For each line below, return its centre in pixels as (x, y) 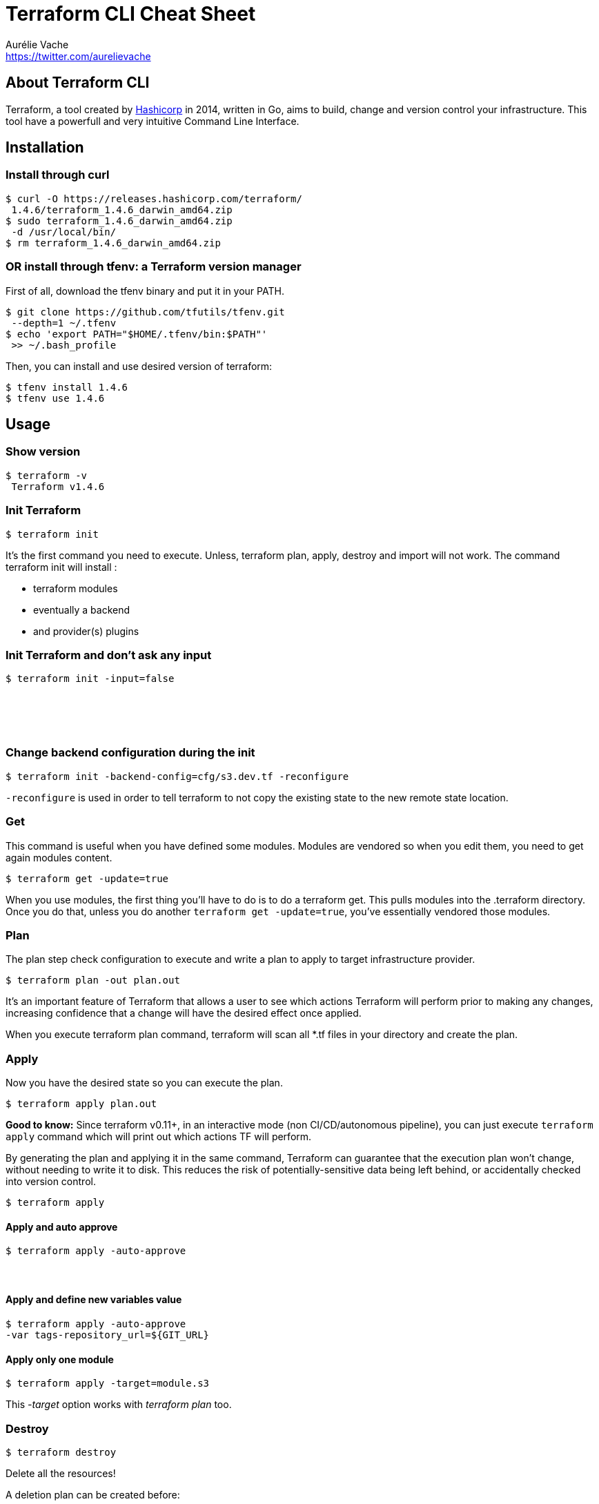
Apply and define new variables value (94, 1300)
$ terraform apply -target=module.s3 (108, 1384)
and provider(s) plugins (86, 631)
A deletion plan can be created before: (93, 1495)
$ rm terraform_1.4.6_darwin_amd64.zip (113, 243)
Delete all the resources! (61, 1474)
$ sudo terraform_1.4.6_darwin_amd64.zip (119, 221)
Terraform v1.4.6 (58, 486)
